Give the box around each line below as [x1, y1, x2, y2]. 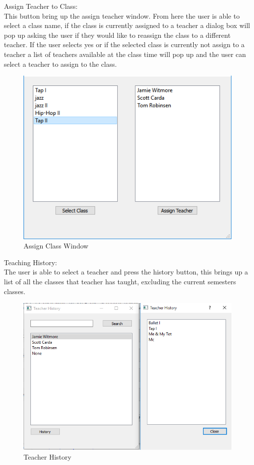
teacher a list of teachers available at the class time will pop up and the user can [4, 49, 246, 59]
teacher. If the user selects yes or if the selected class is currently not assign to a [4, 39, 245, 50]
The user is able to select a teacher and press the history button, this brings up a [4, 267, 248, 277]
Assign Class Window [24, 241, 89, 251]
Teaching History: [4, 257, 57, 267]
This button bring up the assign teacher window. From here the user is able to [4, 10, 240, 21]
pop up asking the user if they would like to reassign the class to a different [4, 29, 231, 40]
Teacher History [24, 451, 72, 462]
